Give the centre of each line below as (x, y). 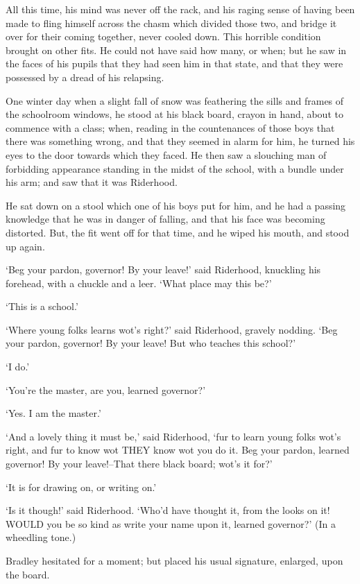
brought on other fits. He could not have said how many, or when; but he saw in (176, 50)
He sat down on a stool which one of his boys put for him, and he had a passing (176, 205)
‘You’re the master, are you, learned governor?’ (106, 389)
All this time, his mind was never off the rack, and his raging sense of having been (180, 9)
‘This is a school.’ (42, 306)
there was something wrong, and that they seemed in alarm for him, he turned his (180, 141)
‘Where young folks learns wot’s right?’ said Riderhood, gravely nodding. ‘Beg (172, 329)
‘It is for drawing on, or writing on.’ (81, 487)
